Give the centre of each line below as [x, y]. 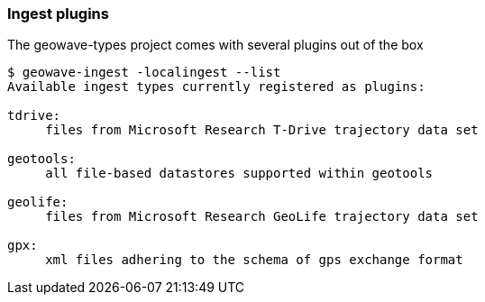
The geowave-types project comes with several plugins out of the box [215, 45]
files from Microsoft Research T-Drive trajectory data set [262, 130]
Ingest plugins [58, 14]
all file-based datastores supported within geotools [239, 174]
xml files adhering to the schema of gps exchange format [254, 260]
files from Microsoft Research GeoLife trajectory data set [262, 217]
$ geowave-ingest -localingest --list [144, 73]
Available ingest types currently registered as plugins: [216, 87]
